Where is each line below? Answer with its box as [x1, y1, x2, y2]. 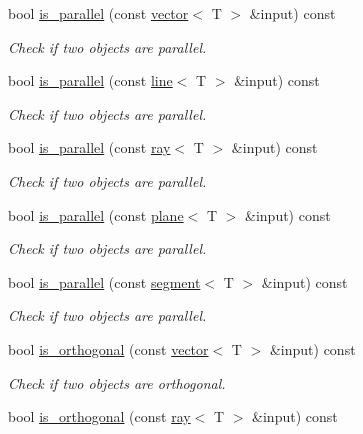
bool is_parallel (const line [8, 70, 173, 91]
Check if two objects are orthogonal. [8, 372, 226, 393]
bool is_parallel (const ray [8, 137, 171, 158]
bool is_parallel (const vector [8, 3, 189, 23]
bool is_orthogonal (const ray [8, 406, 191, 427]
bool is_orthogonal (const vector [8, 338, 209, 359]
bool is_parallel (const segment [8, 271, 201, 292]
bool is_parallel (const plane [8, 204, 184, 225]
